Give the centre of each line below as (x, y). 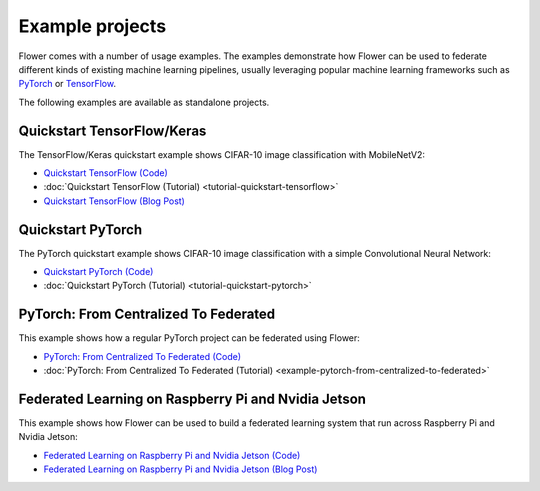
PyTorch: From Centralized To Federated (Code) (142, 356)
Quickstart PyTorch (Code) (98, 272)
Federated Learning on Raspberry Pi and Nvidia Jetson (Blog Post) (180, 469)
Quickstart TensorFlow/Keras (112, 130)
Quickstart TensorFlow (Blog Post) (114, 201)
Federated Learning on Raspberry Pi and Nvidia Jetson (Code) (172, 455)
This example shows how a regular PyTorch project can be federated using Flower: (189, 338)
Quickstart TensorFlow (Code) (106, 173)
